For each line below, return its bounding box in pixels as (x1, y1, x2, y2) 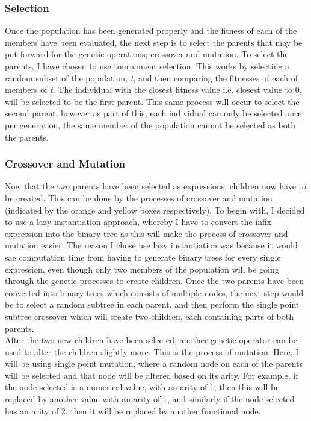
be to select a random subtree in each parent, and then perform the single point (5, 298, 300, 311)
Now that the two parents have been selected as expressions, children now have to (5, 180, 307, 192)
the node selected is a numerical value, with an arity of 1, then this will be (5, 381, 280, 393)
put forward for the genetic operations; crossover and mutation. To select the (5, 48, 289, 60)
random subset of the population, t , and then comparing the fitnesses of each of (5, 71, 298, 84)
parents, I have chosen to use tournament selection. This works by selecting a (5, 60, 290, 72)
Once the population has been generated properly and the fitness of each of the (5, 24, 297, 37)
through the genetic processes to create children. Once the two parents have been (5, 274, 304, 287)
